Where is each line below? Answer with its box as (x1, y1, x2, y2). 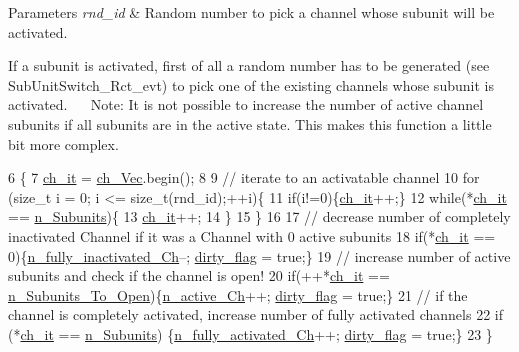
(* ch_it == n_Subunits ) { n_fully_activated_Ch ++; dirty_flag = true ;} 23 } (8, 323, 493, 344)
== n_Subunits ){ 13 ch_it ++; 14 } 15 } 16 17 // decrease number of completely (8, 206, 511, 227)
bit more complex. (8, 133, 119, 154)
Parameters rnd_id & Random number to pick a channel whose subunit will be (8, 2, 495, 22)
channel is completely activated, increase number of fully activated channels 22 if (8, 304, 503, 325)
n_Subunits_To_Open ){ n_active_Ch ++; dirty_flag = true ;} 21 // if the (8, 284, 468, 305)
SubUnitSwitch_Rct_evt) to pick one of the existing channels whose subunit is (8, 74, 494, 95)
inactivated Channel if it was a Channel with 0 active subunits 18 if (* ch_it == (8, 225, 496, 246)
